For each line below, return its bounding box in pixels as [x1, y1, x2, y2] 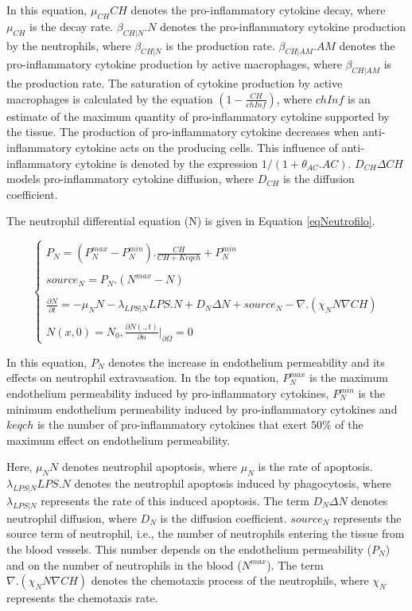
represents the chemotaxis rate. [6, 590, 158, 606]
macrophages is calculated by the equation [6, 90, 213, 107]
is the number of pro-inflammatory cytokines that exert [37, 416, 308, 433]
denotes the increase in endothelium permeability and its [108, 353, 385, 370]
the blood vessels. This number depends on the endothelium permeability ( [6, 540, 371, 557]
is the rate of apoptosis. [258, 458, 373, 475]
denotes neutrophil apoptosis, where [62, 458, 238, 475]
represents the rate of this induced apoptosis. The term [41, 492, 309, 508]
